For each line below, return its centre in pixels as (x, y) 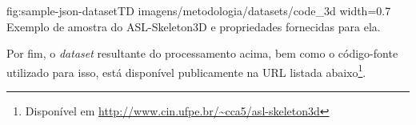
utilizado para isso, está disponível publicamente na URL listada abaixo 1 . (186, 71)
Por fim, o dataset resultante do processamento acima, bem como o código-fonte (202, 53)
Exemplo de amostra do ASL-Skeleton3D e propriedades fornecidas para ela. (194, 26)
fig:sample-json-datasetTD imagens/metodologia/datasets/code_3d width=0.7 (199, 10)
